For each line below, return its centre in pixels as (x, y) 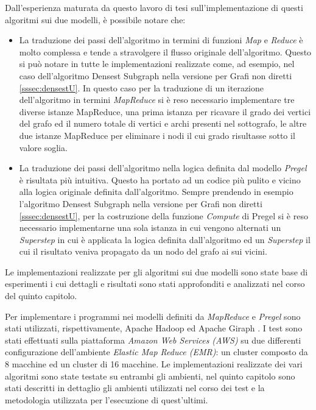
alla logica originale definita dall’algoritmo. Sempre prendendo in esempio (156, 192)
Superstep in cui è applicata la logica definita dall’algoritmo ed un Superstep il (165, 239)
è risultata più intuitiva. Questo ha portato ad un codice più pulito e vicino (160, 179)
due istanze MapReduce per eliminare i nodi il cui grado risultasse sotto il (157, 135)
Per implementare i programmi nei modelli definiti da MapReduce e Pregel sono (153, 316)
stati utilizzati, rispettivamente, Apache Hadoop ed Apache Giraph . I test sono (154, 328)
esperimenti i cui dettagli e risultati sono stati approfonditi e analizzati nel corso (155, 284)
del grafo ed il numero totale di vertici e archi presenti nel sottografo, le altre (163, 123)
